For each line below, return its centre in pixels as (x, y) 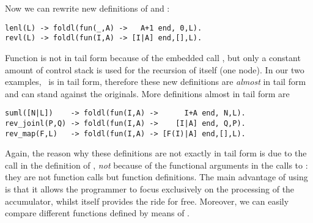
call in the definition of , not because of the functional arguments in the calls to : (156, 165)
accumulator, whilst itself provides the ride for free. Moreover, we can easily (147, 201)
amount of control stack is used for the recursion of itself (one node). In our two (155, 69)
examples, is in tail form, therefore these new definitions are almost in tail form (156, 82)
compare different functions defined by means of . (98, 213)
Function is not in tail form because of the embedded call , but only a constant (153, 57)
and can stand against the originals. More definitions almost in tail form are (147, 93)
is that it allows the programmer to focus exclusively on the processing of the (150, 189)
